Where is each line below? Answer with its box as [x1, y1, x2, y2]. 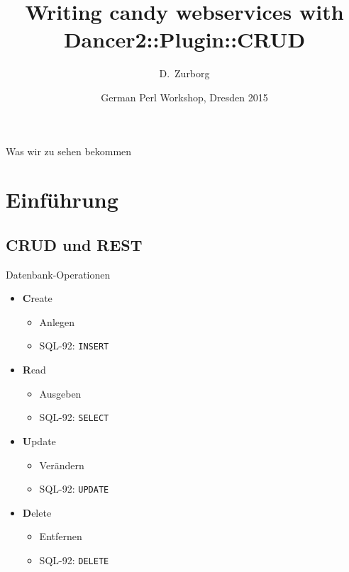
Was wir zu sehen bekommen [6, 143, 132, 158]
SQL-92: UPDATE [39, 481, 109, 496]
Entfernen [39, 529, 82, 544]
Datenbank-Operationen [6, 267, 111, 281]
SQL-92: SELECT [39, 410, 109, 425]
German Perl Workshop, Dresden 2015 [101, 89, 268, 104]
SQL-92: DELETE [39, 552, 109, 567]
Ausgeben [39, 386, 82, 400]
